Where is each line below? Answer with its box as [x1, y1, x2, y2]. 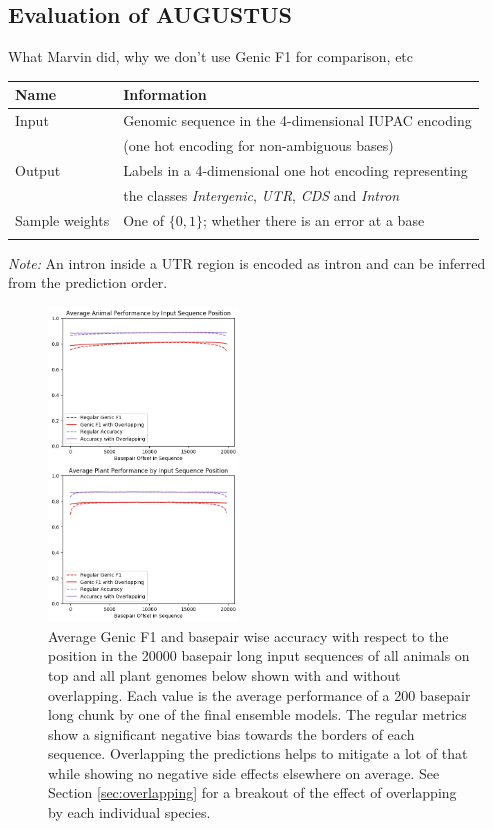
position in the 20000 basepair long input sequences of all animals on [48, 645, 470, 666]
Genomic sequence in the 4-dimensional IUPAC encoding [123, 110, 472, 131]
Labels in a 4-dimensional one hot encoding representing [123, 159, 468, 180]
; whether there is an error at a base [202, 209, 425, 230]
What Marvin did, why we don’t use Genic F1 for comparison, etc [8, 46, 414, 67]
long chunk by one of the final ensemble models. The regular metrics [48, 704, 467, 725]
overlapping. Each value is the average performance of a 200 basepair [48, 684, 471, 705]
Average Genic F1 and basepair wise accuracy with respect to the [48, 625, 449, 646]
